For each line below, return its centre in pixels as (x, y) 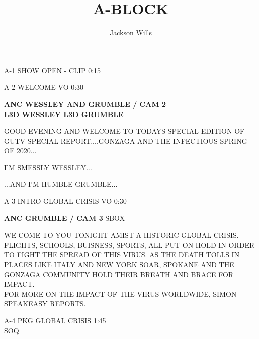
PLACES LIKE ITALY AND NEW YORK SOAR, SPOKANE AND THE (119, 264)
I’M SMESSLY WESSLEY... (48, 167)
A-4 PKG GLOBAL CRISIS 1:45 (55, 320)
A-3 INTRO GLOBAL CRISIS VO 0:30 (65, 201)
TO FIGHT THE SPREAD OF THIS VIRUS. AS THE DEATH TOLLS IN (122, 254)
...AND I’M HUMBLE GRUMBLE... (61, 184)
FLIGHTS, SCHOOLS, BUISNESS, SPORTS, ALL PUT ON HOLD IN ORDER (129, 244)
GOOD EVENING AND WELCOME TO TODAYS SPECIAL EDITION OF (124, 131)
